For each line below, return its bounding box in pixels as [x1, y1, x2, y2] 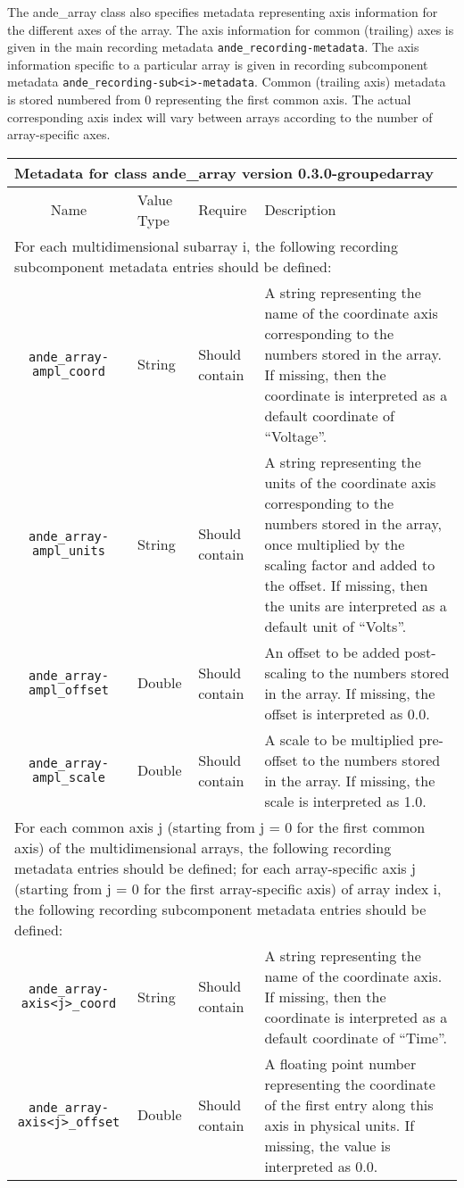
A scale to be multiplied [264, 728, 415, 750]
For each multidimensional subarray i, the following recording [14, 235, 399, 256]
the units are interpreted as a [264, 594, 447, 616]
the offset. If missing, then [264, 574, 428, 595]
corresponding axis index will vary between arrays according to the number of [7, 107, 433, 126]
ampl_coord [32, 363, 105, 378]
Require [198, 199, 247, 220]
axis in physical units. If [264, 1114, 415, 1135]
